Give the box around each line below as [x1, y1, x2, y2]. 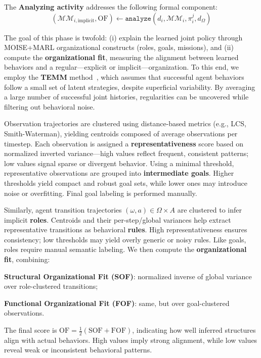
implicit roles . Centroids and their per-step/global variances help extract [4, 214, 231, 225]
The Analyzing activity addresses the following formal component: [4, 2, 218, 12]
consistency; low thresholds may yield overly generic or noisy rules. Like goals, [4, 234, 246, 244]
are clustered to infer [177, 204, 242, 215]
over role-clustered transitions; [4, 281, 98, 291]
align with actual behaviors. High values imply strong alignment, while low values [4, 334, 257, 345]
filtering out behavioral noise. [4, 101, 95, 112]
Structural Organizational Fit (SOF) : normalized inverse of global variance [4, 271, 252, 281]
